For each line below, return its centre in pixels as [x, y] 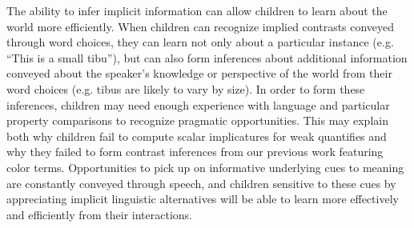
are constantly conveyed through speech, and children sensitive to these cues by [201, 183]
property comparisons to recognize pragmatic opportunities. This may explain [197, 120]
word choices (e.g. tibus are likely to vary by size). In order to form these [186, 88]
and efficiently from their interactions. [99, 214]
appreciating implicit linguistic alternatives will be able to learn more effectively [203, 199]
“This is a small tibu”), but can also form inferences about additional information [207, 57]
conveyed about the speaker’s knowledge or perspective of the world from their [199, 73]
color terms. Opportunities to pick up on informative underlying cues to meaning [205, 167]
